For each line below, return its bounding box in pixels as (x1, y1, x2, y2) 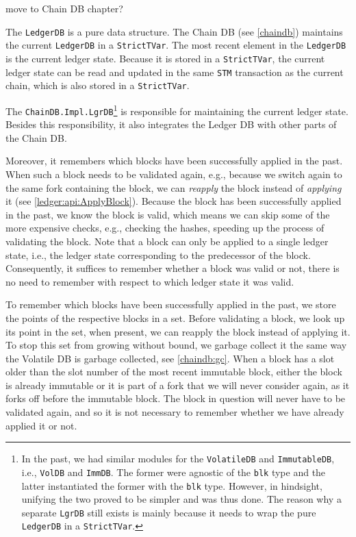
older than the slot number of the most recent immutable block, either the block (5, 364, 342, 379)
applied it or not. (5, 418, 77, 432)
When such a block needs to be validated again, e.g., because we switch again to (5, 166, 342, 181)
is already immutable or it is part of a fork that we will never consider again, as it (5, 377, 350, 392)
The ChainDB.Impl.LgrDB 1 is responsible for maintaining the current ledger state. (5, 101, 348, 118)
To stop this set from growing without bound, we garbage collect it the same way (5, 338, 347, 352)
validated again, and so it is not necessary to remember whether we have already (5, 405, 344, 419)
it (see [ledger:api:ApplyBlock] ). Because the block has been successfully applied (5, 194, 342, 208)
